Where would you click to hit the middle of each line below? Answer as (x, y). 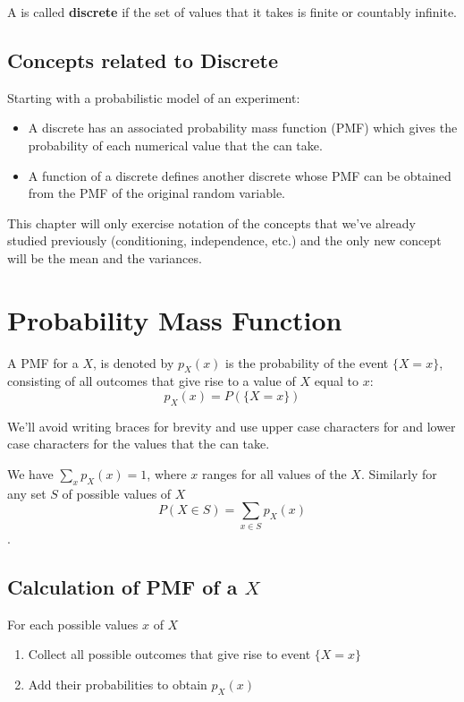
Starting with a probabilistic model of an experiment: (154, 97)
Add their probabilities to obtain (118, 684)
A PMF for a (43, 362)
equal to (337, 381)
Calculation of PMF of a (122, 586)
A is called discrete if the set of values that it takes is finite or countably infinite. (232, 12)
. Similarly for (399, 474)
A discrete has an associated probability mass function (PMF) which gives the (243, 128)
